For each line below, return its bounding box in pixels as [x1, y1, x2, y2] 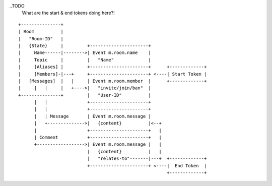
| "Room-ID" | [18, 36, 64, 41]
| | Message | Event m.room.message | [34, 113, 151, 119]
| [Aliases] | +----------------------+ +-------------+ [18, 64, 207, 70]
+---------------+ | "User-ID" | [18, 92, 151, 98]
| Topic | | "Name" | [18, 57, 151, 63]
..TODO [9, 3, 25, 9]
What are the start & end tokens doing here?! [22, 10, 115, 16]
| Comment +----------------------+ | [34, 135, 162, 141]
